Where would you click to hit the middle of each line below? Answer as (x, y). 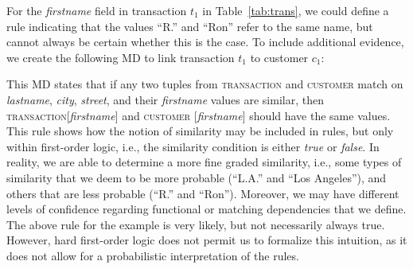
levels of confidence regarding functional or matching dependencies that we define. (206, 209)
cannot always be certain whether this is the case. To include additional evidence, (205, 42)
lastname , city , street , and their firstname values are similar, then (165, 99)
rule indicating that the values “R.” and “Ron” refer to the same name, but (190, 26)
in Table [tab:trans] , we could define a (296, 10)
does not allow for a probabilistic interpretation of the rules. (153, 255)
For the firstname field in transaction (97, 10)
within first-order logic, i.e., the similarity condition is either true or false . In (193, 146)
